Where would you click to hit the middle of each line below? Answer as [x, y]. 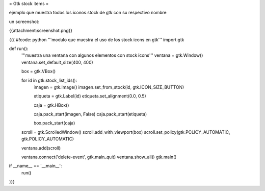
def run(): [19, 48]
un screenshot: [24, 22]
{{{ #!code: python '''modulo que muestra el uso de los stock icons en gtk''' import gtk [96, 40]
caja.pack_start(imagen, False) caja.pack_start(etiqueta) [90, 114]
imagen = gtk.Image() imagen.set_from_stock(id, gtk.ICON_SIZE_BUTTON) [109, 87]
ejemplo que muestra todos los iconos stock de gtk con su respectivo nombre [88, 13]
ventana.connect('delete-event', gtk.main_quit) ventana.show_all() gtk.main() [99, 157]
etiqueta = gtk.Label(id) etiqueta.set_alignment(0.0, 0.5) [90, 96]
